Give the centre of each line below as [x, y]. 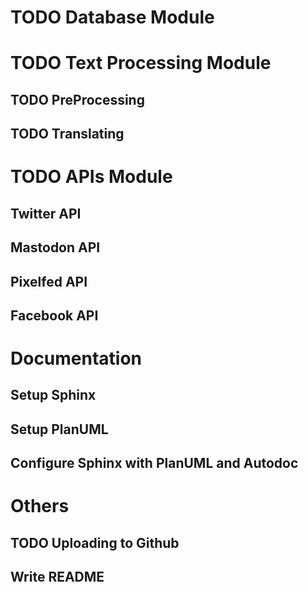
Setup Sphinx [53, 395]
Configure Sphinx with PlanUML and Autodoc [154, 463]
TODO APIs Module [91, 177]
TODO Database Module [112, 17]
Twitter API [46, 213]
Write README [57, 577]
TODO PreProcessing [77, 99]
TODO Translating [67, 134]
